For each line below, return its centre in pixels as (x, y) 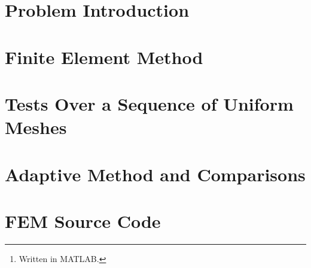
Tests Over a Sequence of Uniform (149, 103)
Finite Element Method (104, 57)
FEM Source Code (83, 220)
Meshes (36, 127)
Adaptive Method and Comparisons (155, 174)
